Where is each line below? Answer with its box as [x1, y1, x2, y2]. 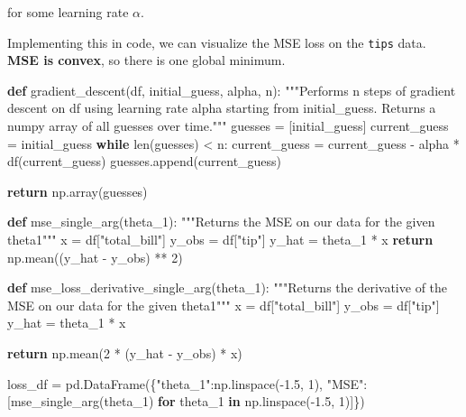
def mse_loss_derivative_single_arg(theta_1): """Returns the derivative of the [7, 278, 448, 297]
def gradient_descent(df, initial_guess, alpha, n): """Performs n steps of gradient [7, 80, 456, 99]
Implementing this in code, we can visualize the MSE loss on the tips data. [7, 32, 426, 51]
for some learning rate [7, 3, 129, 21]
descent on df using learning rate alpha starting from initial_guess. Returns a [7, 98, 436, 117]
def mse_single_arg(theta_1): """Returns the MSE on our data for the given [7, 212, 435, 231]
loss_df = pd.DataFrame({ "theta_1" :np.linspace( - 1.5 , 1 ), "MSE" [7, 374, 364, 393]
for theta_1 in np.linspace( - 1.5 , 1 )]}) [158, 392, 365, 411]
